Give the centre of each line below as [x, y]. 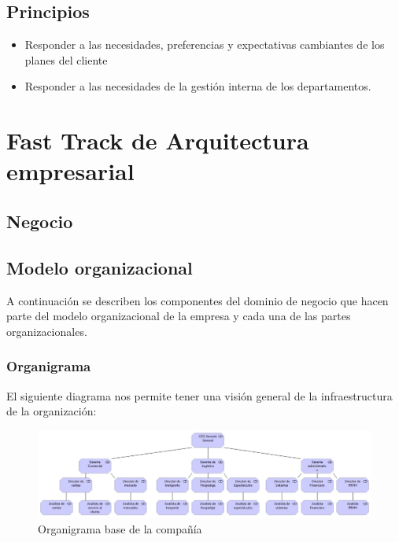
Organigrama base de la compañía [120, 528]
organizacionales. [47, 331]
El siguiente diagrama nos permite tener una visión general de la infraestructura [199, 395]
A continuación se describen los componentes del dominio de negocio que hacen [198, 300]
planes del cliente [66, 59]
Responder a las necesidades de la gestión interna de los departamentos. [198, 86]
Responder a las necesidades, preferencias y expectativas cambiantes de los [205, 44]
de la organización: [52, 411]
